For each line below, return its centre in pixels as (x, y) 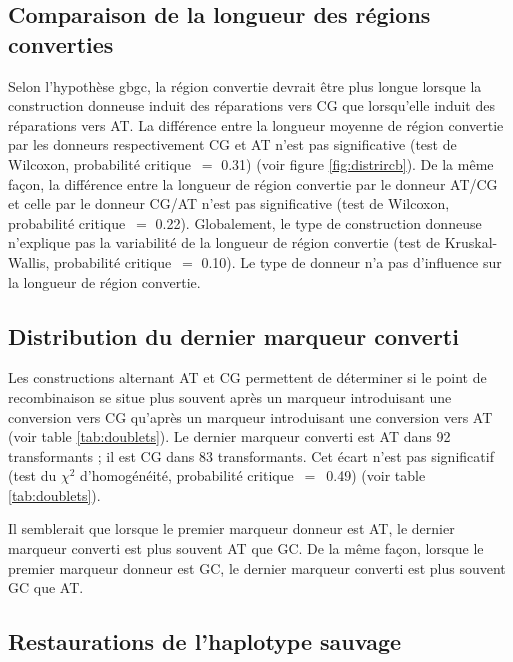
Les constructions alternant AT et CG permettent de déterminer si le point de (247, 377)
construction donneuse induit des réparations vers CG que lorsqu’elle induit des (251, 105)
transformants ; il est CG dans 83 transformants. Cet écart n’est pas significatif (251, 455)
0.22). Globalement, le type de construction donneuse (318, 222)
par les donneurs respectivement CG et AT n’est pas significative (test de (232, 144)
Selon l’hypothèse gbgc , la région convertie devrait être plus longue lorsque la (245, 85)
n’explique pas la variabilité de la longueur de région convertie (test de (224, 242)
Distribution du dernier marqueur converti (233, 335)
